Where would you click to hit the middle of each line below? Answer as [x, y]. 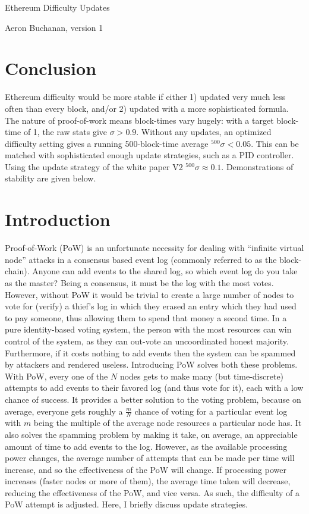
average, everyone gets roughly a [64, 411]
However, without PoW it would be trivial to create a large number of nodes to [149, 294]
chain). [17, 271]
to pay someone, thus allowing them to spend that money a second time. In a [146, 317]
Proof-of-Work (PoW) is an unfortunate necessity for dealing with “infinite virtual [154, 248]
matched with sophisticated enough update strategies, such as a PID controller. [149, 155]
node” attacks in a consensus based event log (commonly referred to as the [141, 259]
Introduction [58, 219]
